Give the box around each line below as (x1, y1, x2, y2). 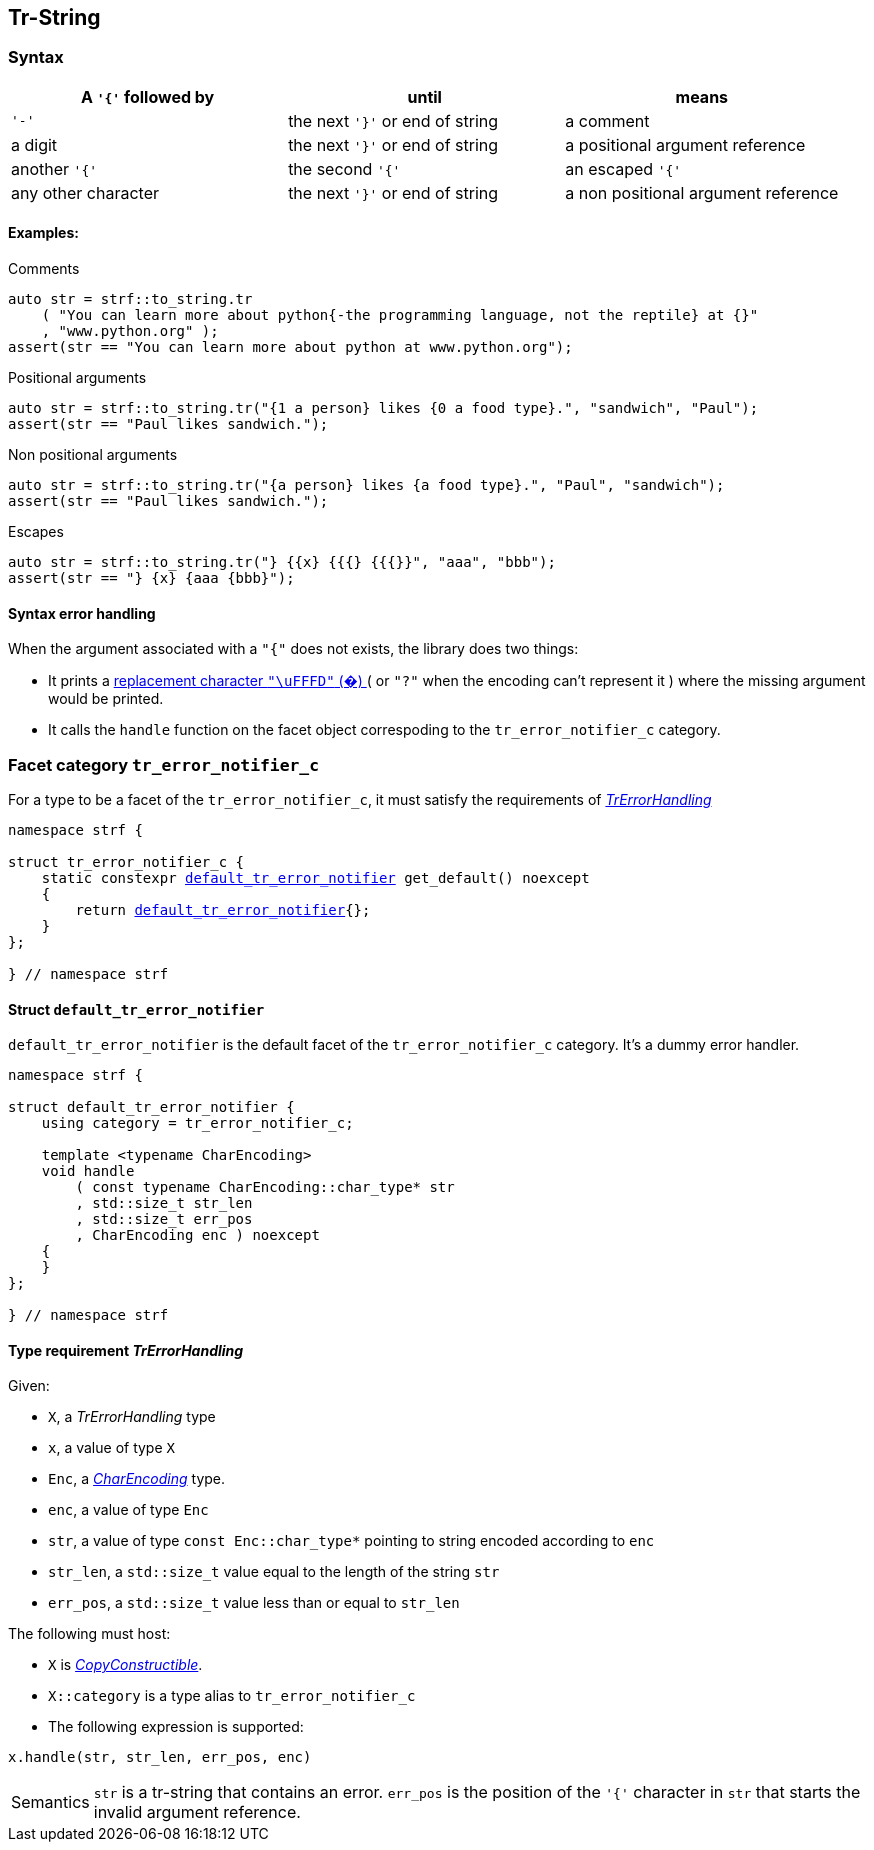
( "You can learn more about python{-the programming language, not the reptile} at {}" (41, 307, 759, 324)
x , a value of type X (48, 1439, 175, 1457)
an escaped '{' (565, 158, 682, 179)
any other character (11, 182, 159, 203)
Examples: (8, 224, 79, 242)
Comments (8, 260, 80, 278)
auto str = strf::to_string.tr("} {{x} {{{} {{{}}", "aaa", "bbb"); (8, 554, 556, 571)
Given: (8, 1377, 50, 1395)
